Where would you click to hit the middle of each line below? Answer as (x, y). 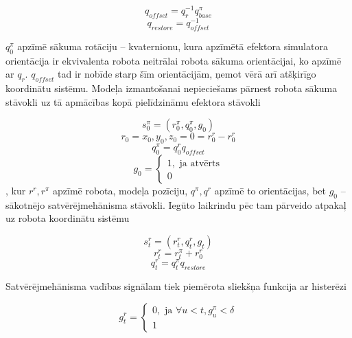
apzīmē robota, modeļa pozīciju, (120, 190)
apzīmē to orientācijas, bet (270, 190)
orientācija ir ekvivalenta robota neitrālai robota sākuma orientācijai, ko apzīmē (174, 60)
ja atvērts (199, 163)
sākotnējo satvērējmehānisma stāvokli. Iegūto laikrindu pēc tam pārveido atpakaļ (176, 204)
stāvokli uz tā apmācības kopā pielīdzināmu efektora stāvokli (133, 101)
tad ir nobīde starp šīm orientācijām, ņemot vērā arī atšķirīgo (187, 74)
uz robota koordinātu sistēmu (68, 218)
